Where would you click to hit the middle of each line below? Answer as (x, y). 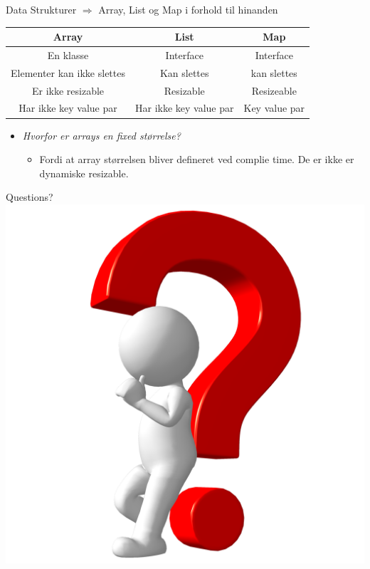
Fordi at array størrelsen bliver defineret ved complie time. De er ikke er (197, 159)
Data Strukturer (41, 9)
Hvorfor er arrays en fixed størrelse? (101, 135)
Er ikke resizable (68, 90)
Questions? (30, 197)
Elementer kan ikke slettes (68, 72)
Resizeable (274, 90)
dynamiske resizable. (84, 173)
